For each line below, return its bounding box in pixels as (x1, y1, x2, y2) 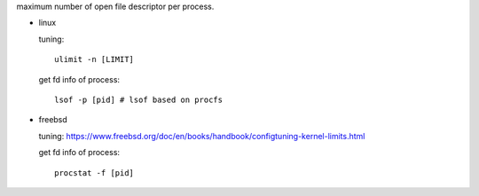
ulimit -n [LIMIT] (54, 54, 135, 65)
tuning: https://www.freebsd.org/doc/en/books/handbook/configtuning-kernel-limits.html (38, 130, 365, 141)
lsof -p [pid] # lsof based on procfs (54, 94, 224, 105)
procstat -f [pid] (54, 168, 135, 177)
